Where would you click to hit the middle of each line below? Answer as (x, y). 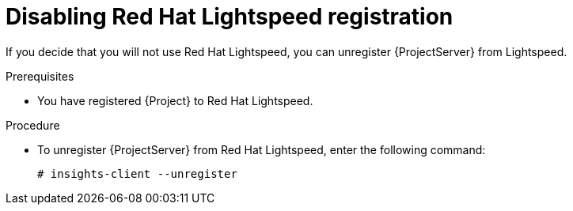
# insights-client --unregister (137, 173)
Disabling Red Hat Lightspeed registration (230, 17)
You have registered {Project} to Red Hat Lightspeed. (175, 100)
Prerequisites (40, 76)
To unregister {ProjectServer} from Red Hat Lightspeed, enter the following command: (262, 149)
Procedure (33, 125)
